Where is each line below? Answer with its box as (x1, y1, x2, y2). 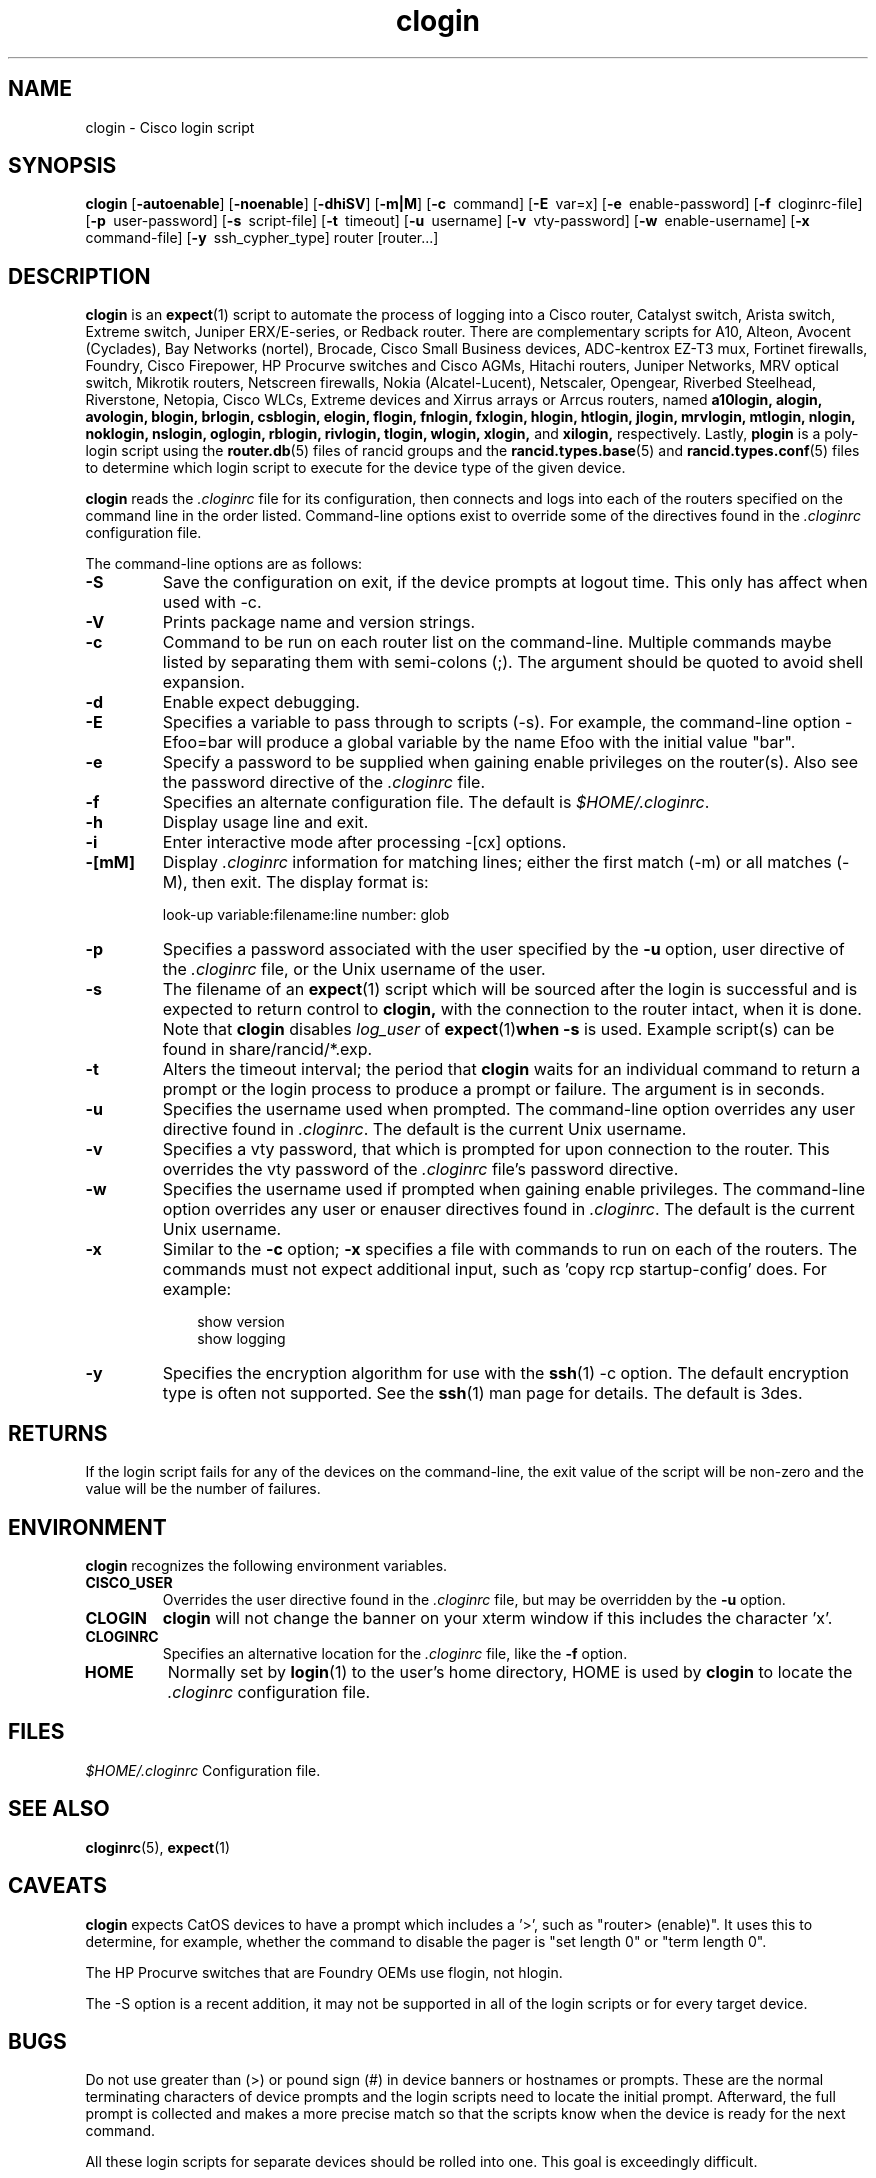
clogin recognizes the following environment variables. (85, 1556, 448, 1574)
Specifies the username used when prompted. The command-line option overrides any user (162, 1099, 855, 1120)
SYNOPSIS (8, 153, 117, 179)
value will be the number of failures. (85, 1480, 321, 1498)
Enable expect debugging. (162, 692, 360, 713)
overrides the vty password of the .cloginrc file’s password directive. (162, 1159, 679, 1180)
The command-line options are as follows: (85, 555, 363, 573)
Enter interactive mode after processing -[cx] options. (162, 832, 567, 853)
